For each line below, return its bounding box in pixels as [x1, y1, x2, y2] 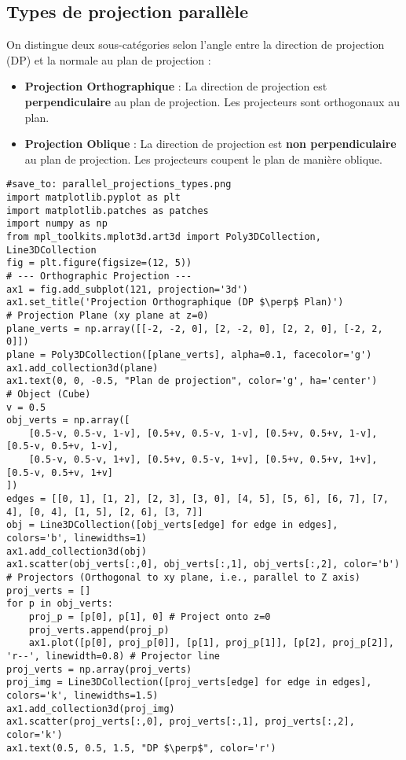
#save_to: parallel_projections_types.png [6, 179, 232, 190]
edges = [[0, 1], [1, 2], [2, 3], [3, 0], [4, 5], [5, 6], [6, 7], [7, [6, 493, 389, 505]
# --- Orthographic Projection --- [6, 270, 192, 282]
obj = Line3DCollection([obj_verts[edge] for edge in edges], [6, 519, 338, 531]
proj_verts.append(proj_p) [28, 624, 170, 636]
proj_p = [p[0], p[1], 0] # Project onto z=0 [28, 611, 271, 623]
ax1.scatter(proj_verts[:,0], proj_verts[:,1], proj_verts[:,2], [6, 716, 355, 728]
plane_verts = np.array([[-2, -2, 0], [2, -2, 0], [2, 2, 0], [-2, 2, [6, 323, 383, 334]
